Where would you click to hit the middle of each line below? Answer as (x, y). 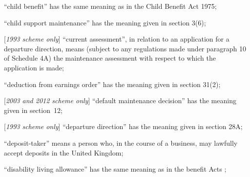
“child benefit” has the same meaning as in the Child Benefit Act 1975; (110, 6)
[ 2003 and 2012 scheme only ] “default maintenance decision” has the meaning (120, 100)
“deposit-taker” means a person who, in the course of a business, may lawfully (121, 143)
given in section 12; (33, 110)
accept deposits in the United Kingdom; (64, 152)
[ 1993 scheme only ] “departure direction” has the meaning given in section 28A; (123, 126)
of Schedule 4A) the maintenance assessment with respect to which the (110, 58)
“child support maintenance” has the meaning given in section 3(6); (105, 22)
